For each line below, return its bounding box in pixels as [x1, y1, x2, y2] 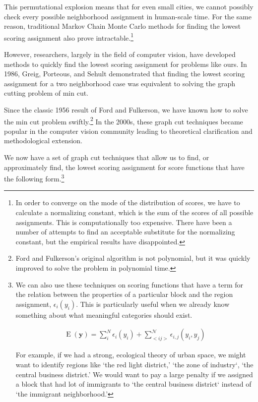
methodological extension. [4, 135, 82, 146]
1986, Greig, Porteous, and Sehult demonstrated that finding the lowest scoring [4, 68, 245, 79]
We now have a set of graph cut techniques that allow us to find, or [4, 152, 209, 163]
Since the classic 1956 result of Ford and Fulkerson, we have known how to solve [4, 105, 248, 115]
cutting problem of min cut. [4, 88, 89, 98]
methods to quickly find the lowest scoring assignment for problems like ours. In [4, 58, 247, 69]
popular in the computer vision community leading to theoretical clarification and [4, 125, 253, 136]
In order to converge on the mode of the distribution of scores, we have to [15, 197, 240, 208]
